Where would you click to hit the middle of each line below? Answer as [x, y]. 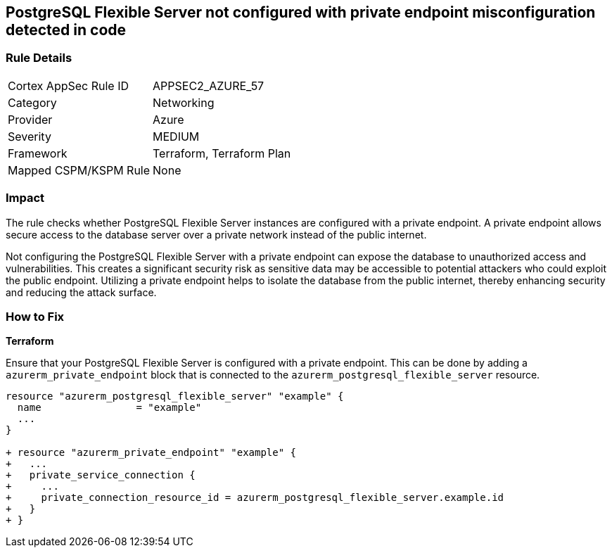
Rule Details [39, 58]
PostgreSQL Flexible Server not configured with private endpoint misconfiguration [301, 12]
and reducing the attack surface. [81, 292]
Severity [30, 136]
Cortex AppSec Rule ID [69, 85]
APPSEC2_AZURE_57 [209, 85]
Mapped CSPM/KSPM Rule [79, 170]
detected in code [66, 30]
